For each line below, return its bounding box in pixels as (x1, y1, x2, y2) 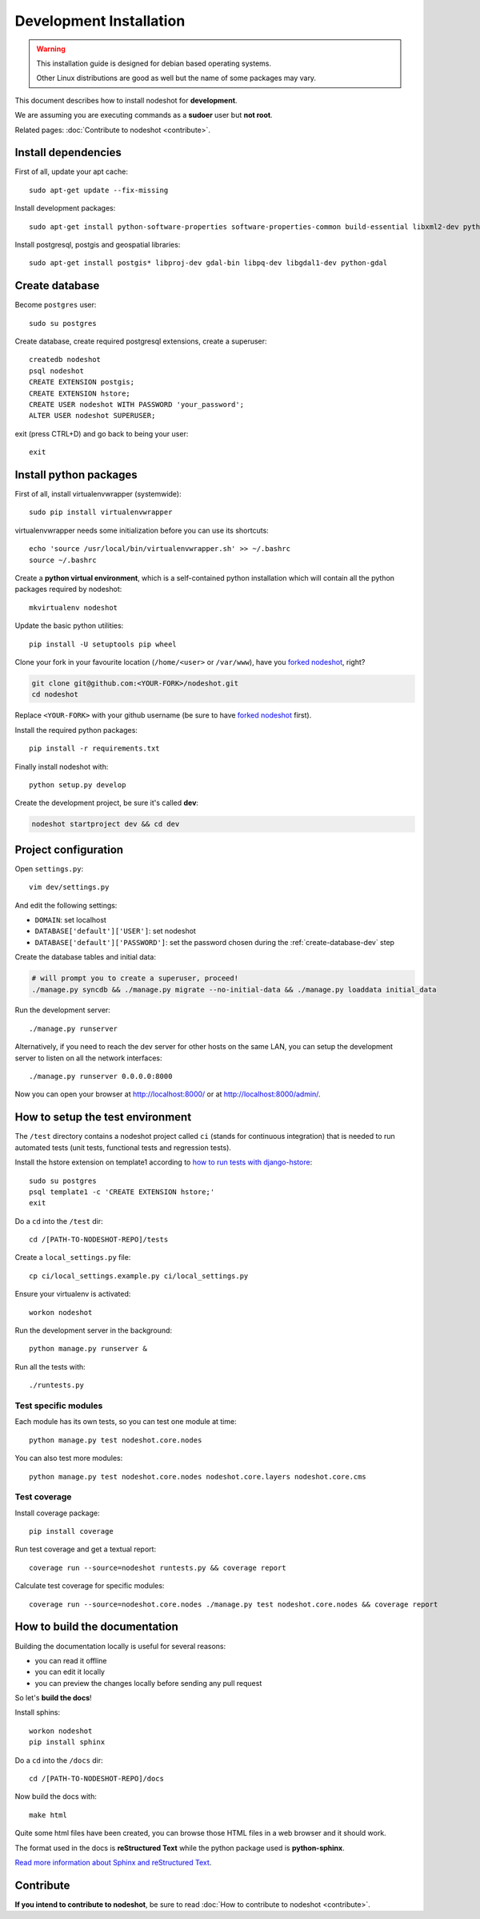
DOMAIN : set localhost (34, 915, 107, 924)
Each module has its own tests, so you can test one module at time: (14, 1417, 237, 1426)
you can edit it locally (34, 1667, 106, 1677)
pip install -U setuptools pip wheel (29, 639, 178, 649)
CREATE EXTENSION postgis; (29, 377, 135, 387)
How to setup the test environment (14, 1110, 192, 1124)
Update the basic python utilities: (14, 621, 124, 630)
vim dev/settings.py (29, 883, 110, 892)
